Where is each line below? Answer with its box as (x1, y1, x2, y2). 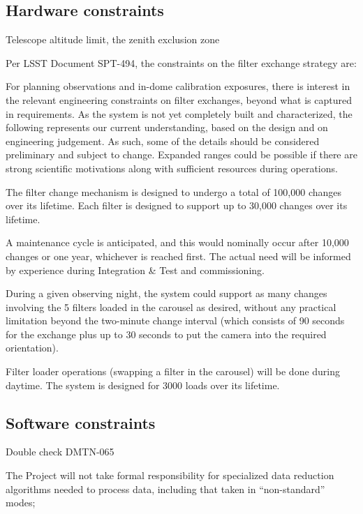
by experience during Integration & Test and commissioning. (6, 262, 265, 277)
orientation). (6, 340, 59, 355)
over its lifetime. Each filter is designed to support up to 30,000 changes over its (6, 198, 348, 213)
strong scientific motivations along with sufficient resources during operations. (6, 160, 338, 175)
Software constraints (6, 411, 156, 433)
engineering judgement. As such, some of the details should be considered (6, 133, 320, 148)
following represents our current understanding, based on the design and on (6, 120, 328, 135)
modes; (6, 495, 36, 510)
